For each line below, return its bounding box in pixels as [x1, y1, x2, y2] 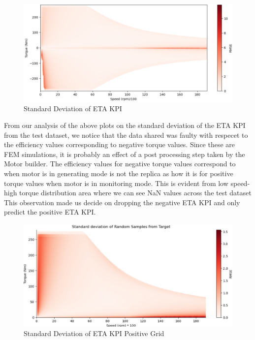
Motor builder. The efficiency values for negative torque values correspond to [4, 158, 236, 169]
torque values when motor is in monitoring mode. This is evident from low [4, 178, 228, 188]
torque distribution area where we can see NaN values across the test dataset [19, 187, 252, 198]
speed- [230, 178, 250, 188]
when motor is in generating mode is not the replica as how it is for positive [4, 168, 233, 178]
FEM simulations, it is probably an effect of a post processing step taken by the [4, 149, 245, 159]
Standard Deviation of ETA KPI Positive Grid [24, 328, 164, 339]
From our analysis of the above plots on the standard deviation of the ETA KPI [4, 120, 246, 130]
